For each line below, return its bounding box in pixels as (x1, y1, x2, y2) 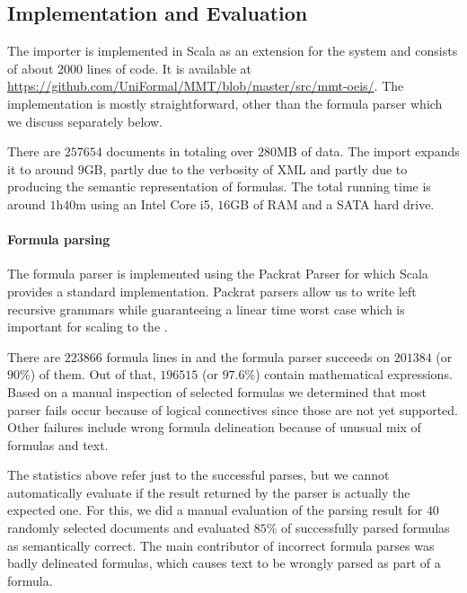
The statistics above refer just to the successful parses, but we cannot (7, 465, 390, 484)
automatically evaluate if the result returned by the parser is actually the (7, 482, 410, 501)
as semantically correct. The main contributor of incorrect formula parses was (7, 535, 435, 554)
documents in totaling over (106, 142, 254, 161)
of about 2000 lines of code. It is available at (7, 58, 251, 77)
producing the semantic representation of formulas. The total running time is (7, 177, 431, 196)
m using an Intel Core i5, (75, 194, 214, 213)
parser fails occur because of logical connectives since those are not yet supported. (7, 400, 458, 419)
